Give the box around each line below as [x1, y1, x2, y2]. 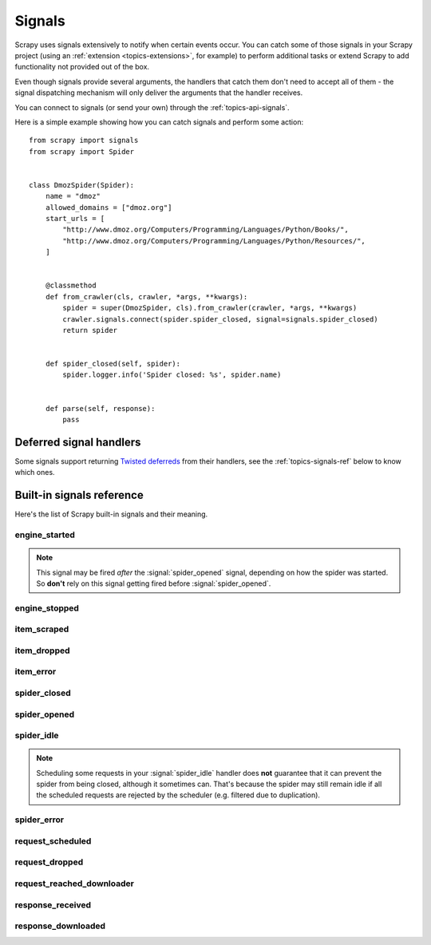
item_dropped [14, 645, 71, 656]
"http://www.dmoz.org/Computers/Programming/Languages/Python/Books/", [62, 225, 349, 235]
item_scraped [14, 623, 69, 635]
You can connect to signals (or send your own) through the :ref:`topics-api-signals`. [14, 102, 291, 112]
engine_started [14, 529, 76, 540]
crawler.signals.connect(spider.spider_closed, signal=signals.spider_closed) [62, 314, 378, 323]
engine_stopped [14, 603, 80, 614]
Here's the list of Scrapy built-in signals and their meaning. [14, 509, 208, 519]
